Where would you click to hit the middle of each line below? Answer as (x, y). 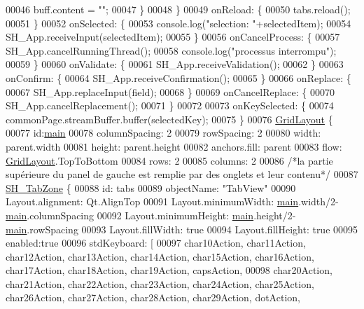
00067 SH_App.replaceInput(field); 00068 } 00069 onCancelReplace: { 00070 (170, 91)
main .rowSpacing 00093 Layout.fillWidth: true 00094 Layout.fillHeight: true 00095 (182, 229)
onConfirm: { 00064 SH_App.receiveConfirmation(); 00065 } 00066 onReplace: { (178, 77)
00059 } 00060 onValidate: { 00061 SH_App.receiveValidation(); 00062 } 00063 (175, 64)
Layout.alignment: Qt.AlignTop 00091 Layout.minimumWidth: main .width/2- (172, 201)
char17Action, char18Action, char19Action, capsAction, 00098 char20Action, (169, 270)
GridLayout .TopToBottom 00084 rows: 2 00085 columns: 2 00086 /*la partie (169, 160)
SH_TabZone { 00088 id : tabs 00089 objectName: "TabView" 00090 (151, 187)
